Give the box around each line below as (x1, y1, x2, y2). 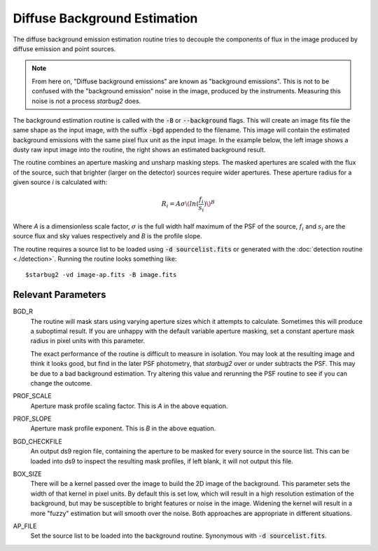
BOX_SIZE (13, 470, 42, 478)
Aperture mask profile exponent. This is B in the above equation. (30, 424, 216, 433)
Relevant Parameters (13, 289, 106, 301)
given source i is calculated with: (13, 178, 108, 186)
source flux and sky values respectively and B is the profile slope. (13, 232, 202, 240)
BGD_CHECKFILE (13, 437, 63, 445)
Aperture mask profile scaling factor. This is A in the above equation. (30, 402, 228, 410)
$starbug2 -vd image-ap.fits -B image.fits (25, 271, 177, 279)
